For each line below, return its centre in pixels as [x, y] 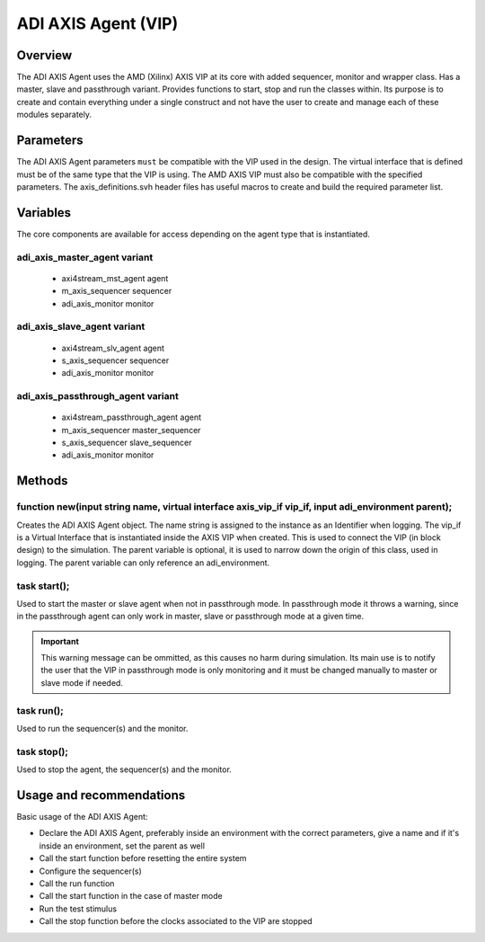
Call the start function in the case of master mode [131, 896]
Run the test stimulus [78, 909]
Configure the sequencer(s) [91, 871]
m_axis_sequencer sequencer [117, 291]
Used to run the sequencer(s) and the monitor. [102, 728]
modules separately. [54, 115]
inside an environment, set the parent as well [122, 846]
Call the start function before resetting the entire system [143, 858]
